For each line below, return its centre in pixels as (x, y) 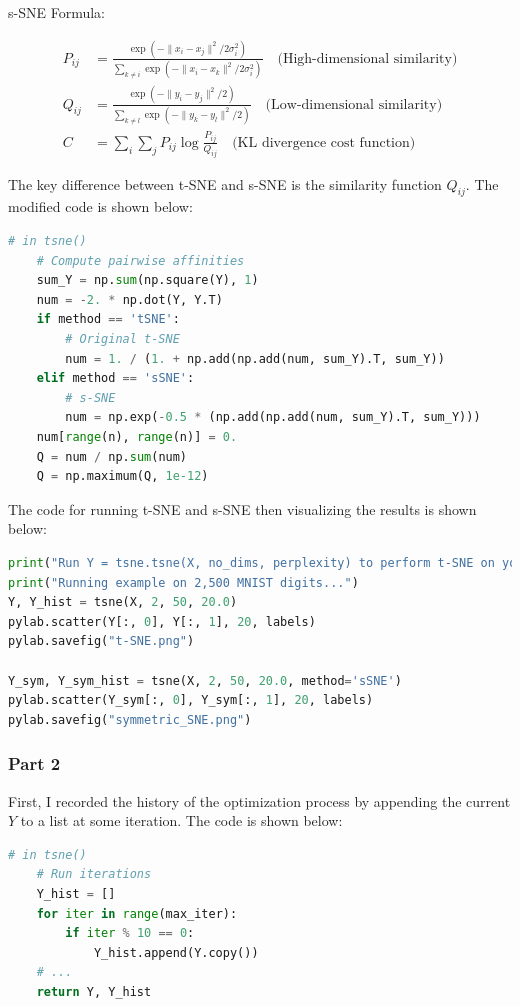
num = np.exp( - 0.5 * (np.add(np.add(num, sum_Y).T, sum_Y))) (273, 417)
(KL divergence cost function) (324, 142)
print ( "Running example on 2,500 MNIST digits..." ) (183, 582)
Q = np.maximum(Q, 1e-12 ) (122, 476)
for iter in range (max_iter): (137, 913)
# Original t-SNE (122, 339)
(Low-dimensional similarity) (354, 104)
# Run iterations (94, 874)
